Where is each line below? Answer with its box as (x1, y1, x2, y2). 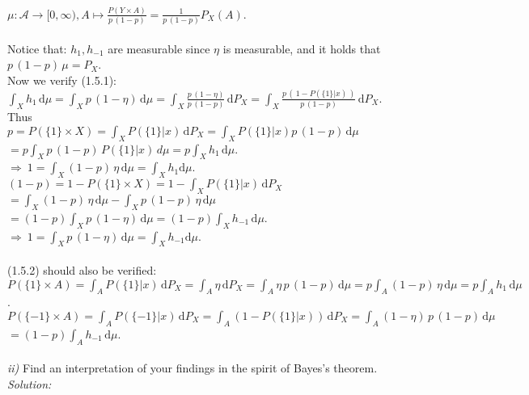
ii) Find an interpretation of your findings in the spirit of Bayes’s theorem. (7, 359, 378, 376)
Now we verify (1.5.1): (7, 72, 116, 88)
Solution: (7, 375, 52, 392)
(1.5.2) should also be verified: (7, 261, 157, 278)
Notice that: (7, 40, 67, 57)
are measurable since (108, 40, 210, 57)
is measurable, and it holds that (222, 40, 381, 57)
